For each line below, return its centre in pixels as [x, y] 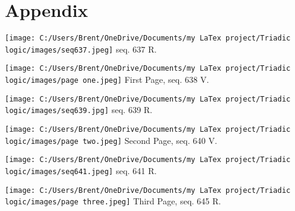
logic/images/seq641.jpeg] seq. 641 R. [81, 171]
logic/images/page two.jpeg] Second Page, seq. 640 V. [111, 140]
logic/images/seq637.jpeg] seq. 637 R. [81, 49]
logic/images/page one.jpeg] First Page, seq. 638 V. [107, 80]
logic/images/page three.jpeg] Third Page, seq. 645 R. [113, 201]
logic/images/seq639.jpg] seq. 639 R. [79, 110]
